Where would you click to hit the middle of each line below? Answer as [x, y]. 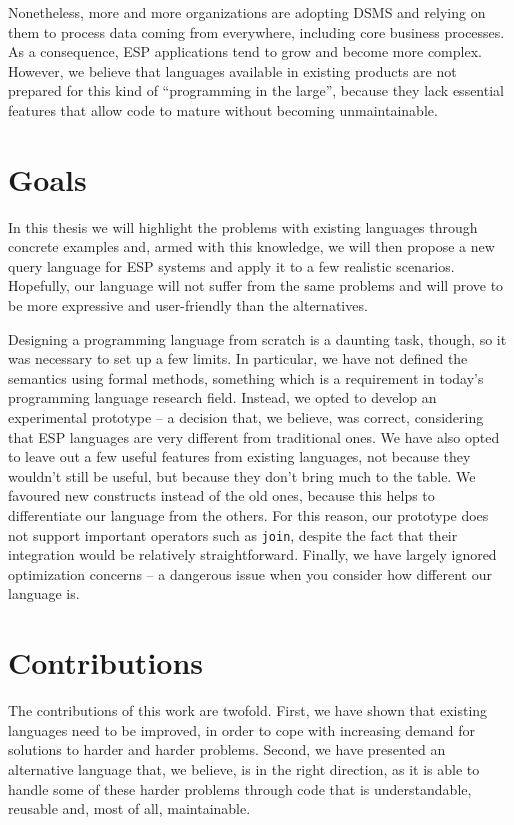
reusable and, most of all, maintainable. [129, 808]
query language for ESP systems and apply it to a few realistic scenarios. [231, 265]
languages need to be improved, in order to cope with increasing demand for [242, 729]
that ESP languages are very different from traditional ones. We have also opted [254, 436]
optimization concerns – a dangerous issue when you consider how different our [250, 573]
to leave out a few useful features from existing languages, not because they [239, 456]
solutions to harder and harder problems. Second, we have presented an [227, 749]
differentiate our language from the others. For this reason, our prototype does [248, 515]
